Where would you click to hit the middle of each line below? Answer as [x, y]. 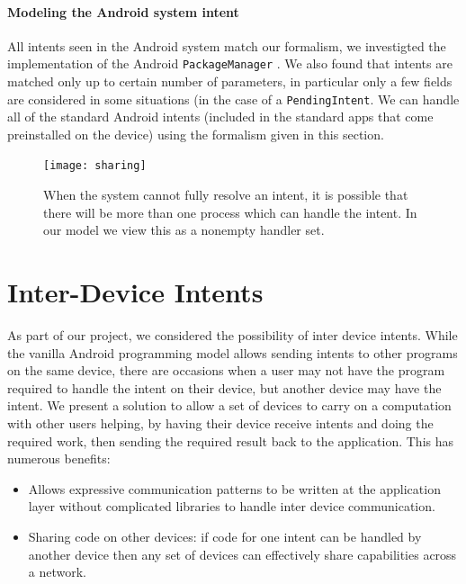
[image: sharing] [95, 166]
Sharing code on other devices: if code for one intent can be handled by [225, 536]
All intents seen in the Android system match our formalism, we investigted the [227, 45]
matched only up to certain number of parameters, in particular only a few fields [230, 81]
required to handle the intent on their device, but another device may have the [224, 387]
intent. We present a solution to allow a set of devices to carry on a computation [229, 405]
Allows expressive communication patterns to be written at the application [234, 488]
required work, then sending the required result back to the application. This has [231, 440]
